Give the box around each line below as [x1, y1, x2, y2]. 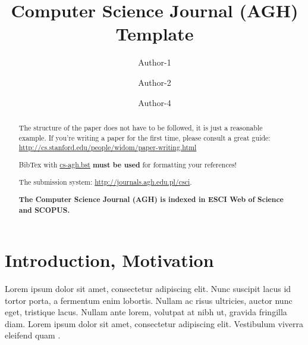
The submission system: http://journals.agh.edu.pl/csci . [18, 177, 192, 187]
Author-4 [138, 96, 171, 108]
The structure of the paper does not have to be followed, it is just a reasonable [18, 122, 263, 132]
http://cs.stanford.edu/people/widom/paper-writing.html [18, 142, 197, 153]
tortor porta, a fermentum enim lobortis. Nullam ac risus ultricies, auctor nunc [5, 294, 293, 306]
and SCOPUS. [18, 204, 70, 215]
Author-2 [138, 76, 171, 88]
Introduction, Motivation [5, 248, 214, 272]
